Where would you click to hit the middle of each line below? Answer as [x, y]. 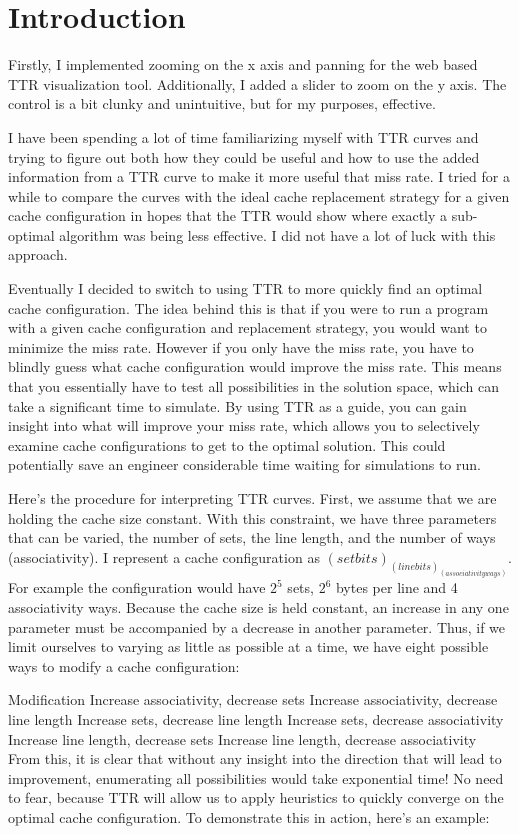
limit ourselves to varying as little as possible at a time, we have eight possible [248, 646]
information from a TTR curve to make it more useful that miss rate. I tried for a [259, 176]
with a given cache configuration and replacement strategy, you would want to [247, 327]
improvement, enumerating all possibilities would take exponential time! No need [256, 777]
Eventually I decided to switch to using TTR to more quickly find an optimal [245, 288]
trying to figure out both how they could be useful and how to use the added [244, 156]
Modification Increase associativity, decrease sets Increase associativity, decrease [253, 699]
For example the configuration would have [137, 587]
